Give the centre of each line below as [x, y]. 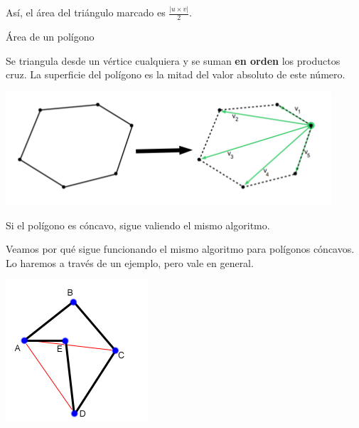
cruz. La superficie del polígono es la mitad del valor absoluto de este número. [176, 74]
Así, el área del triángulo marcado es [86, 12]
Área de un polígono [50, 37]
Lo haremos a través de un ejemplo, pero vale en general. [130, 262]
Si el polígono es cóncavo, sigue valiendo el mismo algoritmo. [138, 225]
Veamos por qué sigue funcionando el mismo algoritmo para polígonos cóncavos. [180, 249]
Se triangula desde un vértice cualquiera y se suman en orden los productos [173, 60]
